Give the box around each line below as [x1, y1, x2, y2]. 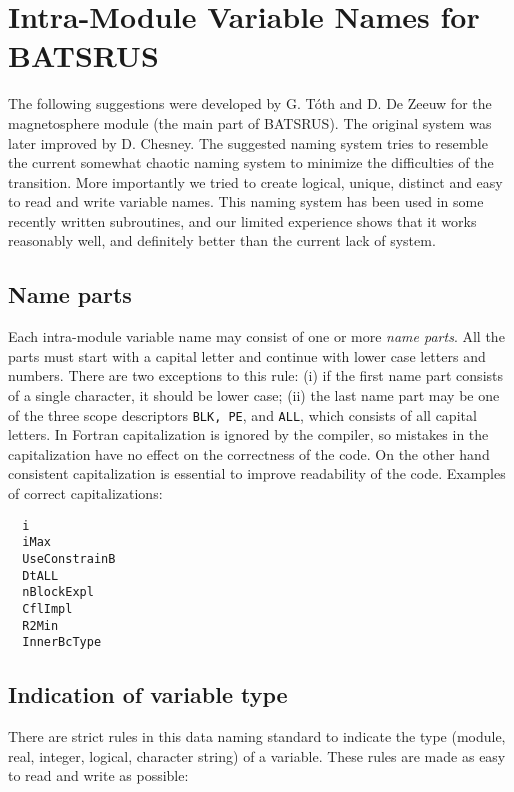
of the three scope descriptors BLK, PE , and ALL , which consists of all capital [8, 404, 477, 425]
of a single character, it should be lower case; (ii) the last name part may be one [8, 385, 500, 406]
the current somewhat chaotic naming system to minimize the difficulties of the [8, 152, 494, 173]
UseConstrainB [22, 551, 116, 566]
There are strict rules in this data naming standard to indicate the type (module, [8, 726, 506, 747]
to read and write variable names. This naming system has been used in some [8, 191, 484, 212]
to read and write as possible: [8, 765, 189, 786]
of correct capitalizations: [8, 483, 163, 504]
